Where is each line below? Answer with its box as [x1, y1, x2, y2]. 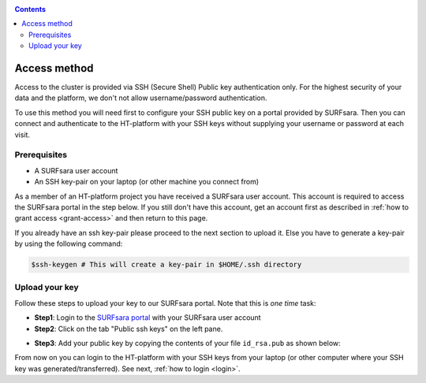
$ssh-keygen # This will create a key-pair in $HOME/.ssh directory [31, 260, 302, 270]
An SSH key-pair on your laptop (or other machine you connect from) [34, 177, 260, 187]
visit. [14, 130, 31, 139]
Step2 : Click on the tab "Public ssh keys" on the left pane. [34, 324, 223, 333]
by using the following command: [14, 239, 123, 248]
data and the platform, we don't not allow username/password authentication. [14, 93, 267, 102]
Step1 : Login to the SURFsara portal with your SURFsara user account [34, 313, 261, 322]
